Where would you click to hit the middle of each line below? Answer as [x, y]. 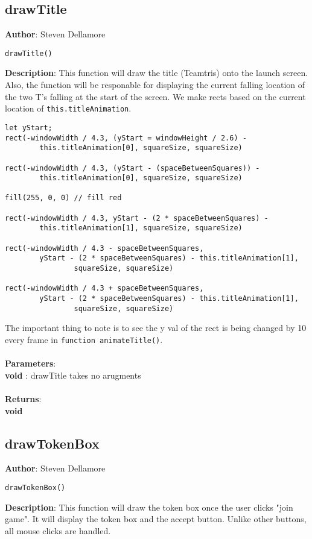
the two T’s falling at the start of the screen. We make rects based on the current [155, 96]
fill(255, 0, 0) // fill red [63, 198]
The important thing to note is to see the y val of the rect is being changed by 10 [156, 328]
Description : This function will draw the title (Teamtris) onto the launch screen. [157, 73]
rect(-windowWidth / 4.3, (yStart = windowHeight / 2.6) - [126, 138]
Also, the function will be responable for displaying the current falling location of [155, 85]
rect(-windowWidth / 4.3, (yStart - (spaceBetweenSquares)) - [132, 168]
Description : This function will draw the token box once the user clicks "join [149, 507]
